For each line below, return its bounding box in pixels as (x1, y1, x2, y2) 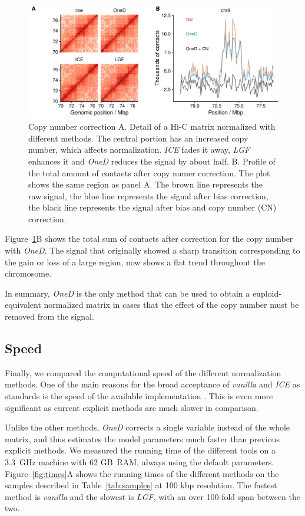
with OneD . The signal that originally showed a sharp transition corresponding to (5, 244, 300, 257)
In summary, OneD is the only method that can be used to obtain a (5, 287, 250, 299)
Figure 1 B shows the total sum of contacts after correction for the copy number (5, 232, 293, 245)
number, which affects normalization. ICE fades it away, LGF (28, 143, 250, 156)
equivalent (5, 298, 41, 311)
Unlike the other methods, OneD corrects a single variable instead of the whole (5, 421, 290, 433)
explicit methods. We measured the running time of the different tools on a (5, 444, 276, 456)
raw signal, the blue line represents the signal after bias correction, (28, 189, 268, 202)
